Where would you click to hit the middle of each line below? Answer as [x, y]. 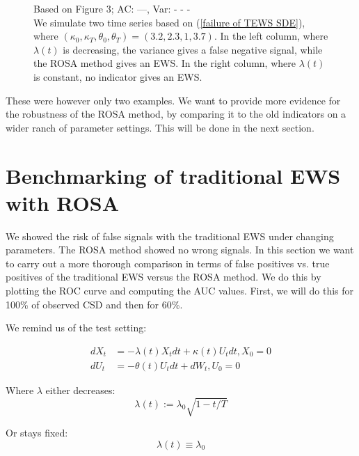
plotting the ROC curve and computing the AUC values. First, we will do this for [180, 291]
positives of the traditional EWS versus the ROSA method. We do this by [163, 277]
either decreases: [80, 390]
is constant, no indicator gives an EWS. [118, 76]
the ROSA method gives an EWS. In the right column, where [165, 63]
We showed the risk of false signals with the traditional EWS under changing [170, 236]
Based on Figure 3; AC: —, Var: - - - [112, 8]
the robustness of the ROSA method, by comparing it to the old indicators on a [176, 114]
